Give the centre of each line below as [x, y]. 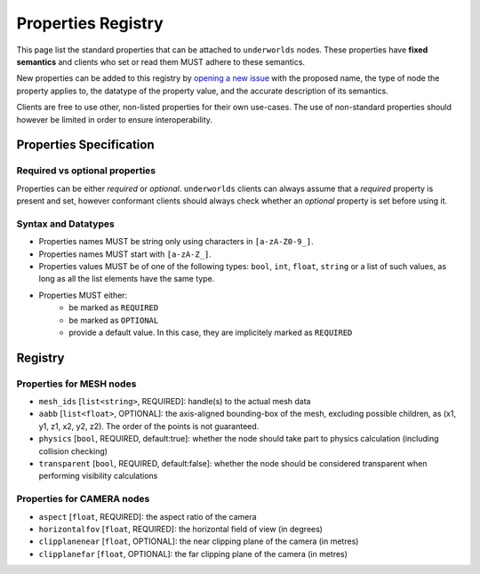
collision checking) [73, 451]
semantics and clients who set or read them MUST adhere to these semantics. [161, 61]
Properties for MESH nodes [76, 384]
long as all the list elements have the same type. [127, 279]
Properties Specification [85, 145]
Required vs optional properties [86, 171]
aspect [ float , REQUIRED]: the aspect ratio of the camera [148, 516]
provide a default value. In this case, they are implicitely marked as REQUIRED [211, 332]
